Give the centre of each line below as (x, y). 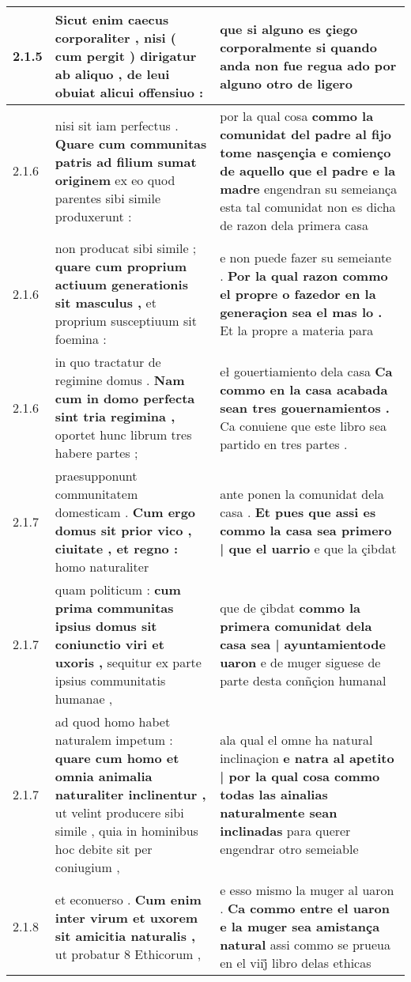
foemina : (81, 339)
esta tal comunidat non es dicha (308, 207)
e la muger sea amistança (300, 926)
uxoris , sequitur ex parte (128, 662)
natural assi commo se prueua (305, 944)
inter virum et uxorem (126, 917)
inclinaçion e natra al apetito (307, 758)
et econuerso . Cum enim (128, 899)
